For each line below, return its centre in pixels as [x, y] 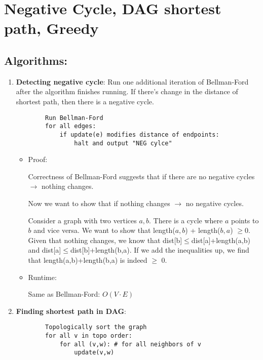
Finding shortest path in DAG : [71, 311]
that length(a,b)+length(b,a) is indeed [88, 259]
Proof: [38, 159]
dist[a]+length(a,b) [221, 240]
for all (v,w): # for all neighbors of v [130, 344]
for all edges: [71, 126]
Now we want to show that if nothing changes [99, 203]
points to [245, 220]
